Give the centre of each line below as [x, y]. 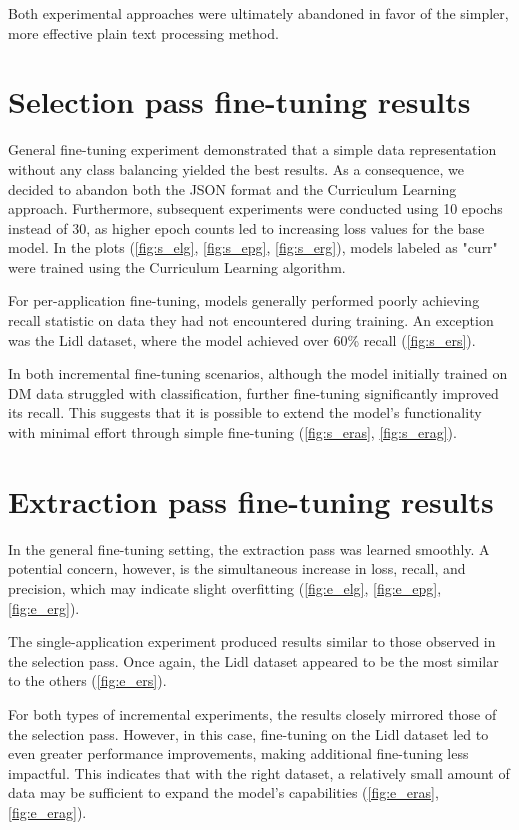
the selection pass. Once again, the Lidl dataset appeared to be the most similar [253, 660]
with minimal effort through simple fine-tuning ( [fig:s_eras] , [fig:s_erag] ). [232, 432]
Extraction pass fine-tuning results [251, 500]
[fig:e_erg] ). [44, 607]
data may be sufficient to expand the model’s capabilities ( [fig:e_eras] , [223, 792]
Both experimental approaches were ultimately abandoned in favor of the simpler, [258, 13]
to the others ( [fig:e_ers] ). [87, 680]
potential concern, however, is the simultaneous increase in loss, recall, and [237, 568]
